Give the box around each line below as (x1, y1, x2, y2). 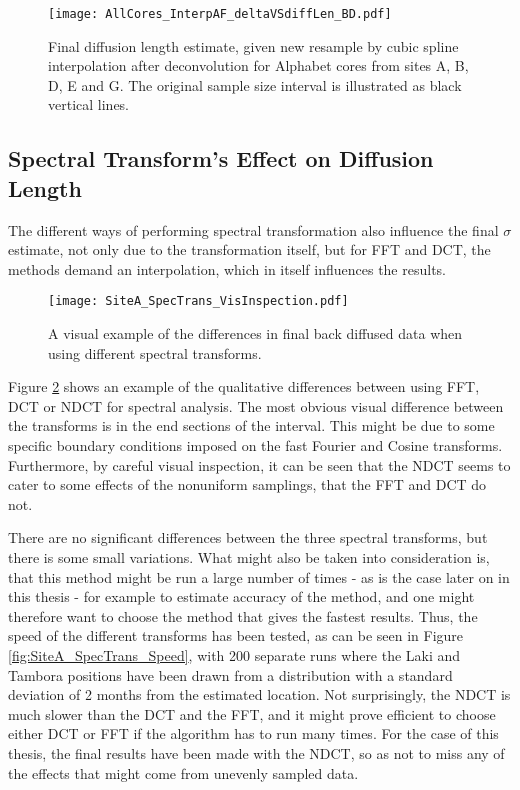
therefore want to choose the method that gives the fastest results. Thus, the (8, 605, 478, 626)
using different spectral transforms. (48, 342, 262, 363)
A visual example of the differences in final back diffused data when (48, 323, 463, 344)
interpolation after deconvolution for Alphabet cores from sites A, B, (48, 55, 469, 76)
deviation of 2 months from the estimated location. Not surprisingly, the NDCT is (8, 684, 511, 705)
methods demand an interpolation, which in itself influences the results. (8, 258, 446, 279)
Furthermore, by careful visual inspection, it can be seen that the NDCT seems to (8, 454, 511, 475)
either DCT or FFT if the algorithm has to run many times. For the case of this (8, 723, 499, 744)
